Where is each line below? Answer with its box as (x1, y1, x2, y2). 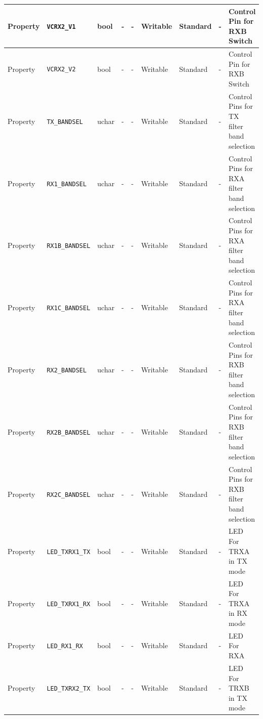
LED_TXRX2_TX (47, 685, 91, 693)
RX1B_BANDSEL (47, 242, 91, 250)
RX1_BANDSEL (47, 180, 87, 188)
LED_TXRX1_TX (47, 548, 91, 556)
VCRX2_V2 (47, 66, 76, 73)
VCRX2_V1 (47, 23, 76, 30)
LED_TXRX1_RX (47, 600, 91, 608)
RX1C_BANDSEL (47, 305, 91, 312)
